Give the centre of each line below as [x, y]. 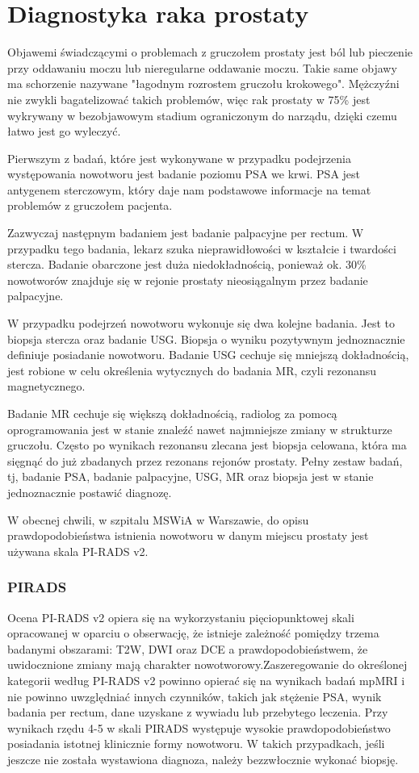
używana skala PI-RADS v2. [78, 551]
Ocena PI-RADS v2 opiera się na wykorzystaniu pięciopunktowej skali [181, 617]
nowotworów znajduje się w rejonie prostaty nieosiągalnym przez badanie [188, 280]
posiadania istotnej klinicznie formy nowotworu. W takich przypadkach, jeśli [196, 744]
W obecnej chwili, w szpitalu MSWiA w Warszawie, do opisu [158, 519]
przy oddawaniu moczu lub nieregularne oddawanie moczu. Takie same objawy [202, 67]
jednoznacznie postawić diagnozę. [90, 492]
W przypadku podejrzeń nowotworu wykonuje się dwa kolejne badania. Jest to [201, 323]
